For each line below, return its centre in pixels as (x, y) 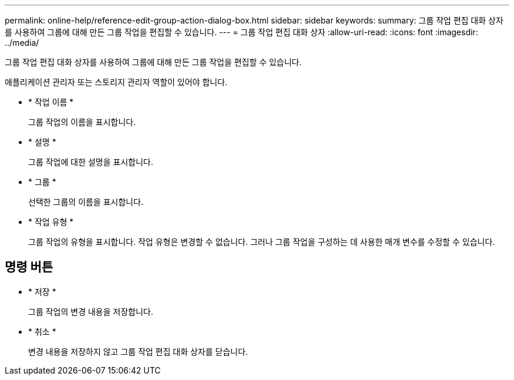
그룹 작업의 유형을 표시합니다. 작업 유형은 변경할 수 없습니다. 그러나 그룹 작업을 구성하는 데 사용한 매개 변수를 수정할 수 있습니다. (262, 242)
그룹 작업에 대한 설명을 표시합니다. (91, 162)
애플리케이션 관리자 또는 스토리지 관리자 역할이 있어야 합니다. (116, 82)
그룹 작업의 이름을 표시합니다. (82, 122)
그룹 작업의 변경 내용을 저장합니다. (91, 311)
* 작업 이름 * (51, 102)
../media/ (22, 43)
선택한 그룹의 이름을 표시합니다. (86, 202)
